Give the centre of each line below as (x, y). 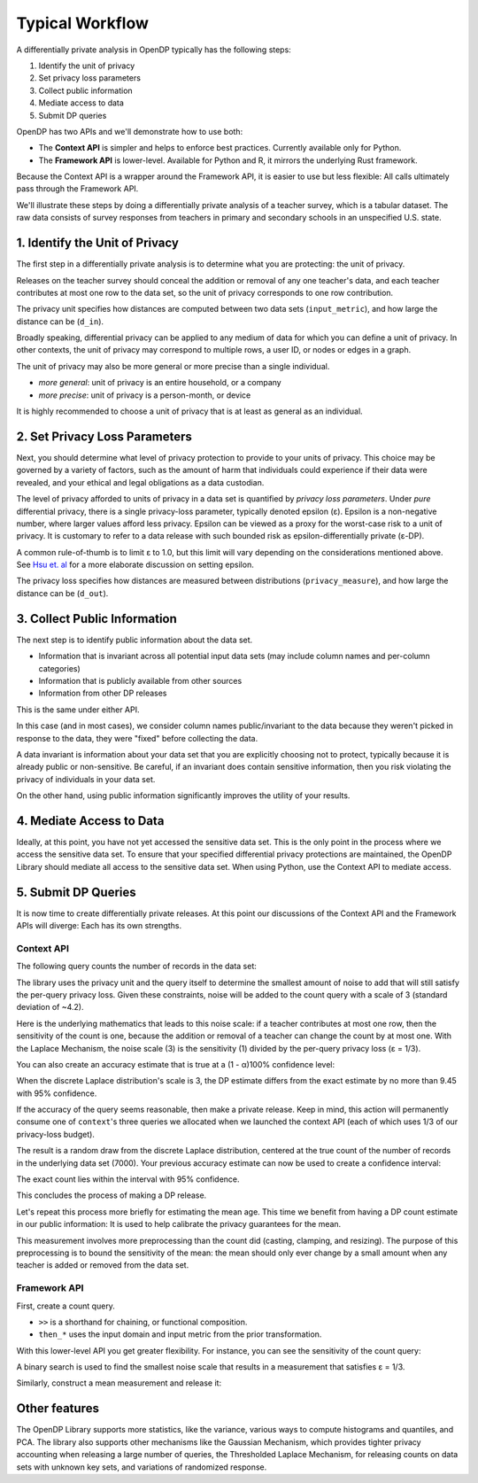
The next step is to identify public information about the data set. (135, 640)
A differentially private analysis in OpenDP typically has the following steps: (154, 50)
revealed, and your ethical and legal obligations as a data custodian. (140, 482)
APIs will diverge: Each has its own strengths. (99, 926)
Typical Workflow (83, 23)
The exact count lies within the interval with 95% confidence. (128, 1179)
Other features (58, 1409)
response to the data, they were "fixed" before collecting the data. (137, 738)
